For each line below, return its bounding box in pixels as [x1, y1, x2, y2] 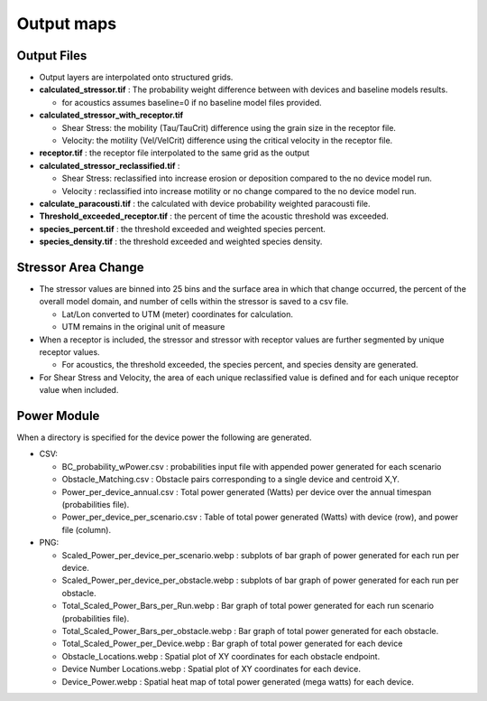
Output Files [16, 48, 87, 63]
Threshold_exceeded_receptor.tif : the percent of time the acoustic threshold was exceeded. [39, 210, 390, 221]
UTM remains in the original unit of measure [61, 322, 225, 332]
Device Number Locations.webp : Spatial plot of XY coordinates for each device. [61, 664, 361, 675]
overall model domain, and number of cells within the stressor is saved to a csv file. [39, 296, 349, 307]
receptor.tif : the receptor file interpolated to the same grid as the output [39, 147, 310, 158]
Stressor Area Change [16, 259, 144, 275]
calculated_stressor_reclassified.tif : [39, 160, 180, 171]
